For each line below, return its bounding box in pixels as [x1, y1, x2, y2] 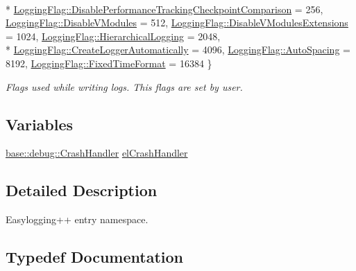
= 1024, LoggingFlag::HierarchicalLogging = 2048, [6, 28, 221, 43]
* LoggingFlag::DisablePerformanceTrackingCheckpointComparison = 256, [6, 1, 323, 16]
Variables [6, 113, 74, 134]
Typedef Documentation [6, 246, 183, 268]
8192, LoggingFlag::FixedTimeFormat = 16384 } [6, 55, 212, 70]
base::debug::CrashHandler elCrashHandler [6, 146, 188, 160]
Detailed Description [6, 180, 158, 201]
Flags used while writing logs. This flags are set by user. [6, 79, 243, 94]
